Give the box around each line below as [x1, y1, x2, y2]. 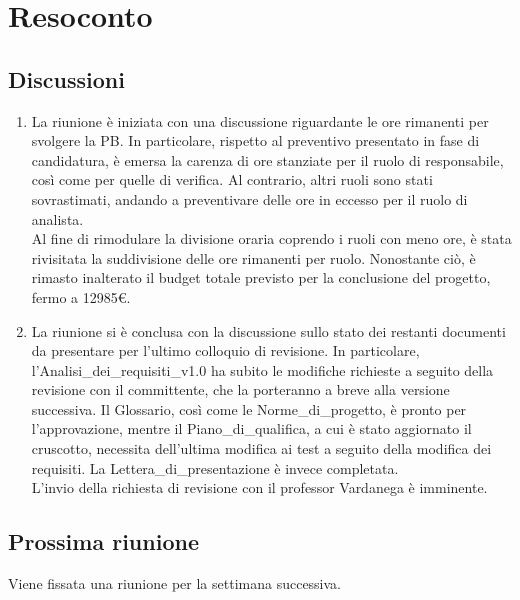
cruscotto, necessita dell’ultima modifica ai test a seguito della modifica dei [31, 438, 492, 459]
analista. [31, 208, 84, 229]
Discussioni [8, 63, 125, 94]
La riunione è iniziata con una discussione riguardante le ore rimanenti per [31, 110, 489, 131]
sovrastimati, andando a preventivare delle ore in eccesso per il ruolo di [31, 188, 468, 209]
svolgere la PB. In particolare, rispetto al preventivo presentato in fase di [31, 130, 480, 151]
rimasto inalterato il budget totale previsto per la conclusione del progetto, [31, 267, 491, 288]
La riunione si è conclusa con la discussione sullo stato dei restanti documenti [31, 320, 506, 341]
